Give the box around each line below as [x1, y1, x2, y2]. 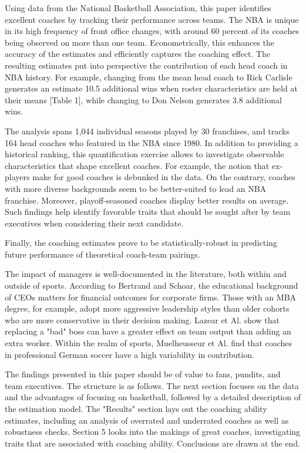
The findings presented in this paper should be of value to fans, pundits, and [5, 368, 281, 380]
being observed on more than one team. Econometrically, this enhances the [5, 36, 275, 48]
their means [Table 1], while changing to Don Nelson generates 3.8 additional [5, 93, 282, 106]
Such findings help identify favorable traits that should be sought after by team [5, 205, 291, 218]
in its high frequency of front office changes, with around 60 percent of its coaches [5, 25, 299, 37]
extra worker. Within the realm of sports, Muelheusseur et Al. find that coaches [5, 337, 292, 349]
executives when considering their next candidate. [5, 217, 184, 229]
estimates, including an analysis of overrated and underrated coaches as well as [5, 414, 289, 426]
